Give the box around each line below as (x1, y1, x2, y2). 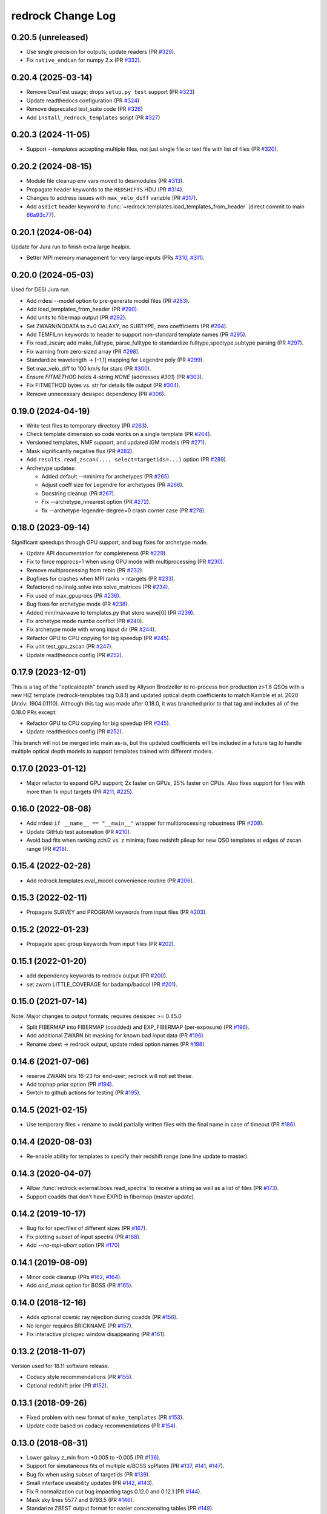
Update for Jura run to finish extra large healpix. (11, 243, 131, 250)
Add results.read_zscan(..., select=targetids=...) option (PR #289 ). (26, 456, 228, 463)
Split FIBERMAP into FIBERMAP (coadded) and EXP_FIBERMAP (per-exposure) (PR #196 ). (26, 1023, 249, 1031)
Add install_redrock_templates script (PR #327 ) (26, 114, 160, 121)
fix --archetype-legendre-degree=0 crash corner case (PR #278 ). (41, 506, 206, 514)
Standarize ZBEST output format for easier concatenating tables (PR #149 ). (26, 1505, 214, 1512)
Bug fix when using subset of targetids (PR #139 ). (26, 1470, 151, 1478)
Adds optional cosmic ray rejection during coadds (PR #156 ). (26, 1314, 178, 1321)
